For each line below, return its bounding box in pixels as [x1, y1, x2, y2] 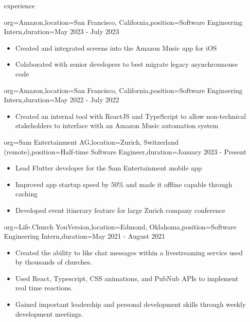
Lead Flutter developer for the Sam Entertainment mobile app [15, 163, 202, 173]
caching [15, 189, 38, 199]
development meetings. [15, 308, 83, 319]
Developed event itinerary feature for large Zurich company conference [15, 205, 226, 215]
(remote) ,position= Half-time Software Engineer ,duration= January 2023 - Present [4, 146, 247, 156]
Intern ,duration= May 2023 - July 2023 [4, 26, 119, 37]
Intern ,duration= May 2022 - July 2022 [4, 95, 119, 105]
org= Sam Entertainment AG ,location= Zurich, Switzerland [4, 136, 179, 147]
